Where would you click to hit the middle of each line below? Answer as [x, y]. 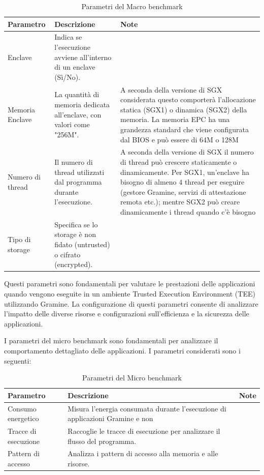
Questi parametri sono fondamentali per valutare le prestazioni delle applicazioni [130, 284]
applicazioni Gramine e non [110, 418]
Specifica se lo [76, 224]
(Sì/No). [68, 77]
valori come [72, 124]
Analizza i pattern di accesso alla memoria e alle [143, 453]
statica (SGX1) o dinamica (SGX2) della [184, 109]
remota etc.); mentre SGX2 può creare [180, 202]
